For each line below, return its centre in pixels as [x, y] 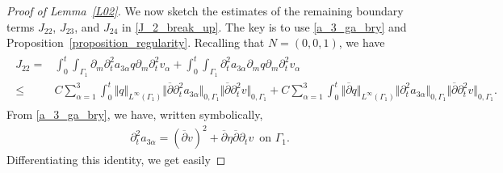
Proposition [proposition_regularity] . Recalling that [136, 42]
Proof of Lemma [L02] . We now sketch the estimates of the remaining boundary [205, 11]
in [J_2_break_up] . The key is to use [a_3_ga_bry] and [264, 26]
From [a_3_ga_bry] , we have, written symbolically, [135, 114]
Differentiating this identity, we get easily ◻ [116, 160]
